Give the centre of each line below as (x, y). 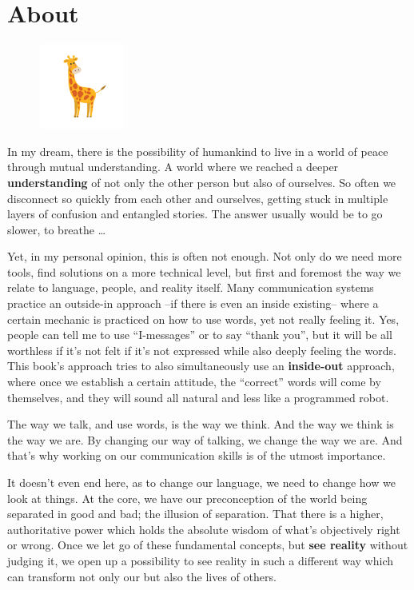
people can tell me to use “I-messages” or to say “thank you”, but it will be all (200, 335)
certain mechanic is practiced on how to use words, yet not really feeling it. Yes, (203, 319)
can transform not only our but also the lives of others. (142, 576)
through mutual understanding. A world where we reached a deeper (173, 167)
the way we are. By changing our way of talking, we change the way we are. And (205, 439)
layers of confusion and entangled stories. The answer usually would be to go (195, 214)
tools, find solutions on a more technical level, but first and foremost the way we (204, 271)
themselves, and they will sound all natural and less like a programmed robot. (198, 397)
